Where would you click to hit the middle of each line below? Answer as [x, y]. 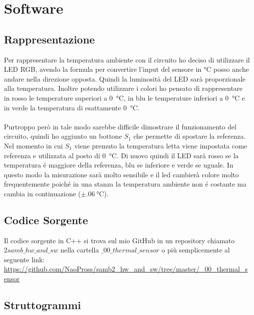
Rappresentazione [50, 39]
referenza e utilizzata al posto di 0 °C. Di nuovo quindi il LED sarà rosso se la [121, 155]
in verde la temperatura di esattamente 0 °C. [72, 107]
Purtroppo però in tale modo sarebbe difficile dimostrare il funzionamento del [120, 126]
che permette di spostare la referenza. [190, 136]
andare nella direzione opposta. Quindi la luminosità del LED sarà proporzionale [125, 78]
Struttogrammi [42, 305]
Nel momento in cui [33, 145]
